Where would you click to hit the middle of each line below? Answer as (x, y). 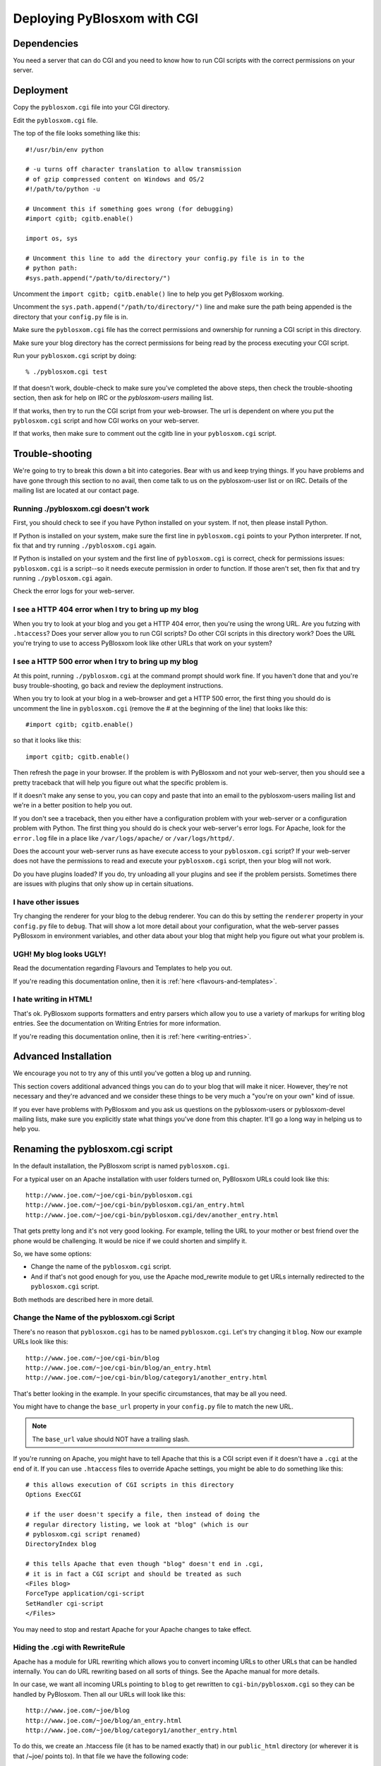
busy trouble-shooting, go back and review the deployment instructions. (118, 685)
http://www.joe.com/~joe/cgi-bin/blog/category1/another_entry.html (146, 1378)
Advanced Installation (62, 1056)
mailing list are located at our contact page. (76, 490)
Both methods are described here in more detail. (84, 1299)
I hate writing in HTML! (53, 1000)
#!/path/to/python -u (63, 189)
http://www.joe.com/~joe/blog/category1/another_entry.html (132, 1730)
